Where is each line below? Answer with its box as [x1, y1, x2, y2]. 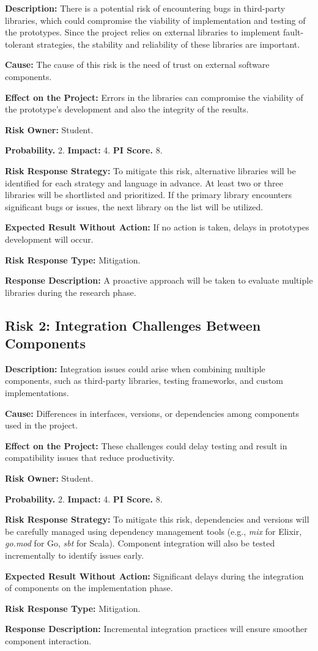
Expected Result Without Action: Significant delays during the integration [5, 569, 304, 582]
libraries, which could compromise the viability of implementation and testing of [5, 13, 306, 26]
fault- [283, 26, 304, 39]
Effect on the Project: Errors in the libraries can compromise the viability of [5, 90, 303, 103]
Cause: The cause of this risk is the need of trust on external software [5, 58, 270, 71]
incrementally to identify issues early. [5, 549, 144, 561]
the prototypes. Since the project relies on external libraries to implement [5, 26, 281, 39]
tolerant [5, 37, 34, 50]
